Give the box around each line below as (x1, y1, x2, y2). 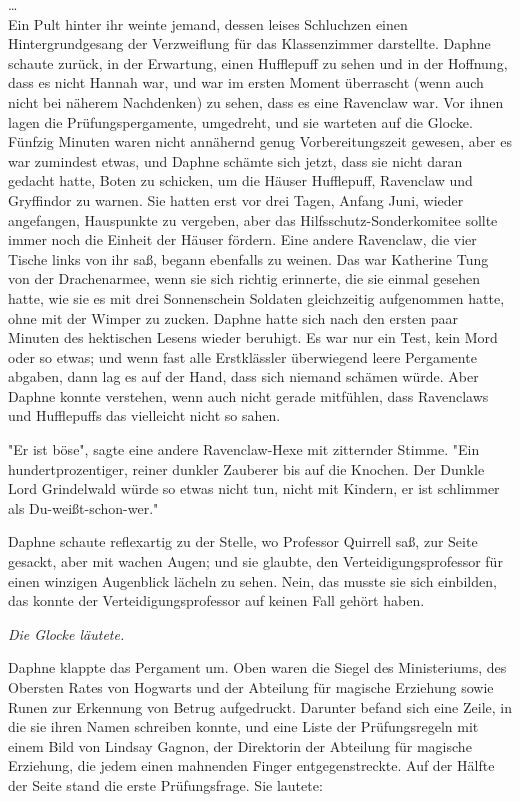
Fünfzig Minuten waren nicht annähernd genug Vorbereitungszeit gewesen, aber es (8, 131, 512, 152)
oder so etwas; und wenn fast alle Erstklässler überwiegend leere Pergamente (8, 346, 477, 367)
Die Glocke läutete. (8, 623, 125, 644)
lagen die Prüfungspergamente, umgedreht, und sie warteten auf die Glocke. (8, 111, 473, 132)
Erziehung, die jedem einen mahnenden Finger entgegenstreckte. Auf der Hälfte (8, 755, 495, 776)
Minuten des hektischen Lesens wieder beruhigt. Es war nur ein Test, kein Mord (8, 327, 498, 348)
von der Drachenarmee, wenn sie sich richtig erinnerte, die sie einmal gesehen (8, 268, 481, 289)
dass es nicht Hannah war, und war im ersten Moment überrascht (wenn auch (8, 72, 484, 93)
